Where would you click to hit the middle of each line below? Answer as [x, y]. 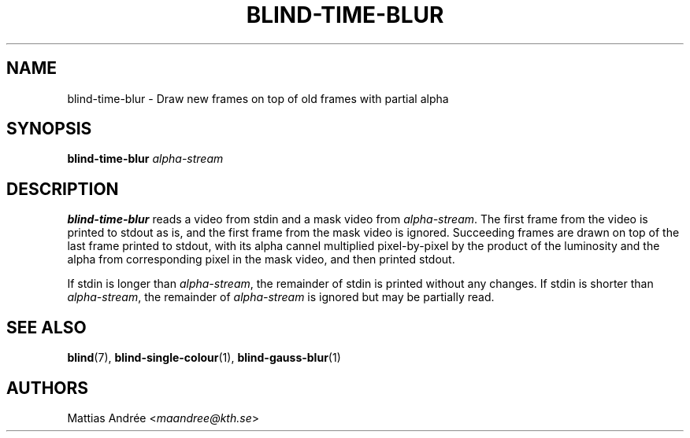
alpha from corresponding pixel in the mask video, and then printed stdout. [261, 259]
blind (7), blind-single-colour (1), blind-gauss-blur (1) [204, 358]
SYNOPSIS [49, 129]
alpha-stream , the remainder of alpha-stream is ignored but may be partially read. [281, 297]
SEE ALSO [46, 327]
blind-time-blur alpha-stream [145, 159]
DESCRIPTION [63, 189]
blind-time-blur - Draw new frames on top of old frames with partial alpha [258, 98]
